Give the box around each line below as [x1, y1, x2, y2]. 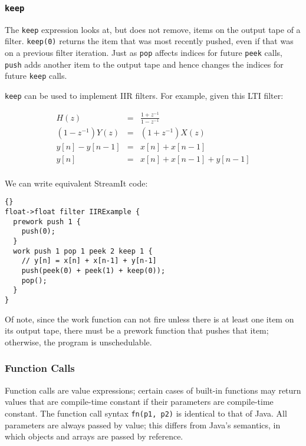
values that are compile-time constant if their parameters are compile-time [5, 395, 274, 408]
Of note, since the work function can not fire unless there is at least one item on [5, 312, 294, 325]
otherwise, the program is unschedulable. [5, 335, 152, 348]
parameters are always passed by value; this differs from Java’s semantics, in [5, 418, 281, 431]
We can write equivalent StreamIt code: [5, 177, 148, 189]
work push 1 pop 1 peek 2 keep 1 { [13, 247, 153, 255]
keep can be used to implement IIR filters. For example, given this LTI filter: [5, 89, 284, 102]
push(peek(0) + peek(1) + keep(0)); [21, 267, 166, 275]
